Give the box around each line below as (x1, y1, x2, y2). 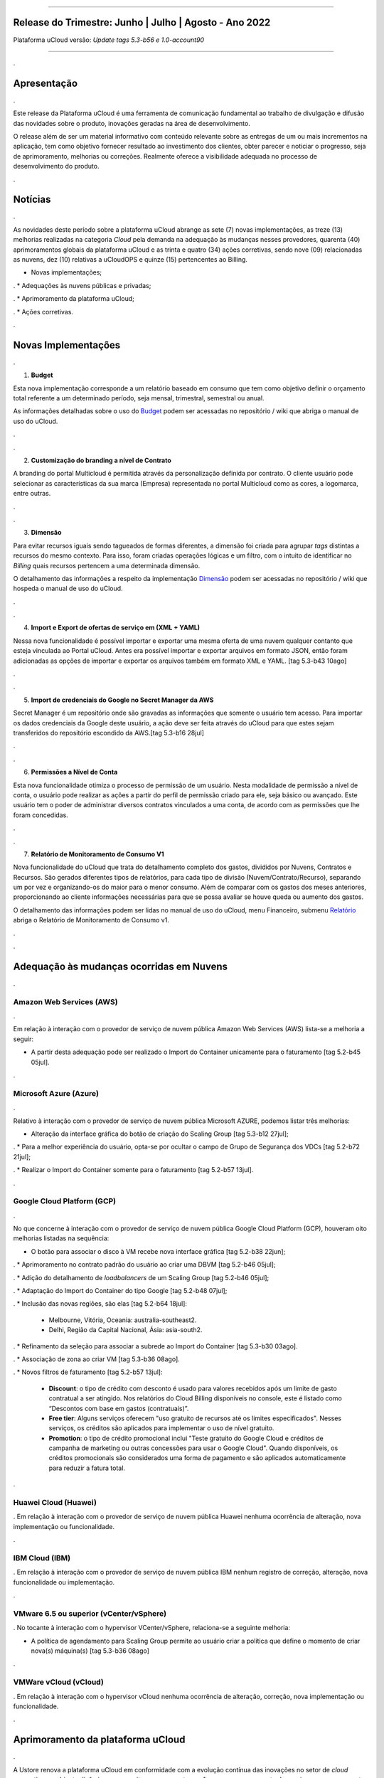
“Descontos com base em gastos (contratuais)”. (48, 1404, 189, 1412)
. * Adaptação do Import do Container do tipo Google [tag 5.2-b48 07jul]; (13, 1286, 228, 1294)
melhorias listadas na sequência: (13, 1234, 110, 1242)
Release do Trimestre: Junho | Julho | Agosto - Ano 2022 (13, 16, 271, 28)
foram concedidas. (13, 811, 69, 819)
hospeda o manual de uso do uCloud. (13, 584, 124, 593)
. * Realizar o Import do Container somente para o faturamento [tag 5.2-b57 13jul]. (13, 1166, 254, 1174)
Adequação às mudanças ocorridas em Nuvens (13, 960, 228, 972)
